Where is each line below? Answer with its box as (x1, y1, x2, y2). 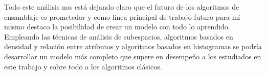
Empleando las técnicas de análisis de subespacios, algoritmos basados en (4, 31, 233, 42)
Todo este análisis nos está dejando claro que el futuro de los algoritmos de (4, 2, 239, 12)
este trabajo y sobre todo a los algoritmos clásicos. (4, 61, 162, 71)
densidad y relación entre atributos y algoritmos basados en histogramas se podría (4, 41, 262, 52)
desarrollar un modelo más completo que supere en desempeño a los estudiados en (4, 51, 261, 61)
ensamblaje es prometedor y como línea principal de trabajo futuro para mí (4, 11, 240, 22)
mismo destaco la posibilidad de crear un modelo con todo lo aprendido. (4, 21, 230, 32)
